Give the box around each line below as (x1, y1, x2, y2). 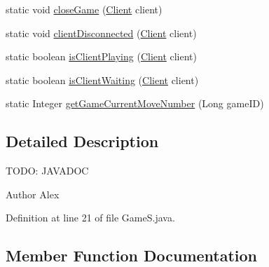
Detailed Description (6, 130, 159, 152)
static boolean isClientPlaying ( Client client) (6, 49, 198, 64)
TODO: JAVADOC (6, 163, 89, 178)
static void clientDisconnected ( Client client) (6, 25, 197, 40)
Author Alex (6, 186, 60, 201)
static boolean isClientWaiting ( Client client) (6, 72, 199, 87)
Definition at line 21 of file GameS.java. (6, 210, 175, 225)
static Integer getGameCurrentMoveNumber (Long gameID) (6, 96, 264, 111)
